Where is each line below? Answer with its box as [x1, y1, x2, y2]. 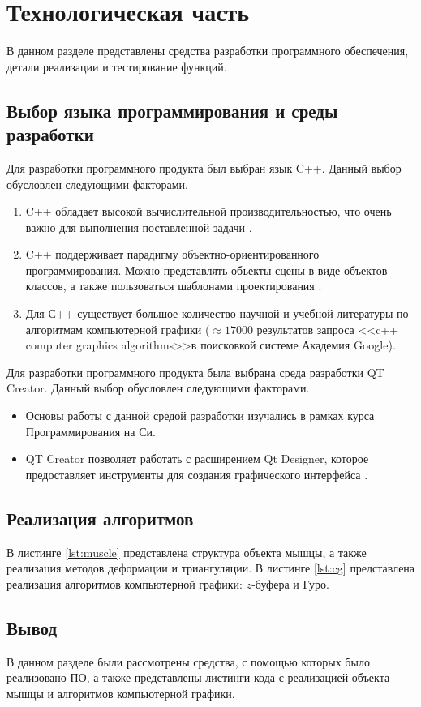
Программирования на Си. [25, 422, 156, 439]
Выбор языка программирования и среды [6, 97, 338, 122]
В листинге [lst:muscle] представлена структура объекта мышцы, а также [6, 543, 367, 560]
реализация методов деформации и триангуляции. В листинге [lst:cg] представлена [6, 559, 415, 576]
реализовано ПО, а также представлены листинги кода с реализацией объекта [6, 669, 390, 686]
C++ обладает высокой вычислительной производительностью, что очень [25, 203, 392, 220]
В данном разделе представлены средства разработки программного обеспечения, [6, 42, 409, 59]
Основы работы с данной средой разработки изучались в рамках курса [25, 407, 375, 424]
